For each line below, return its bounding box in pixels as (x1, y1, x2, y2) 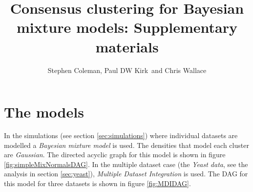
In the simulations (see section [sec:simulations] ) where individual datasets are (4, 130, 238, 141)
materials (95, 36, 159, 56)
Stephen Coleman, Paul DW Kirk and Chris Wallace (47, 65, 207, 75)
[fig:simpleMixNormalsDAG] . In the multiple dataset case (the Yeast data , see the (4, 159, 248, 169)
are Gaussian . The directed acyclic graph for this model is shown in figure (4, 149, 226, 160)
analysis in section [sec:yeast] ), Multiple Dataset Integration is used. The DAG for (4, 168, 248, 179)
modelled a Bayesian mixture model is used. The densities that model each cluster (4, 140, 249, 150)
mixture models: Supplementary (17, 17, 237, 37)
